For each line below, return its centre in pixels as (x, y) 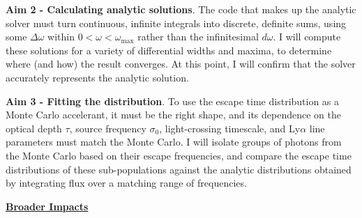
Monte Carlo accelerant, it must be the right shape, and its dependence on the (173, 115)
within (61, 37)
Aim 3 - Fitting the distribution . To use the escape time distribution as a (173, 101)
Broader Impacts (47, 206)
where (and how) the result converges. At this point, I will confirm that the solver (181, 64)
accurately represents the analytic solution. (97, 77)
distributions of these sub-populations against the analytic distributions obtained (179, 169)
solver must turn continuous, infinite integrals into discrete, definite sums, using (176, 23)
